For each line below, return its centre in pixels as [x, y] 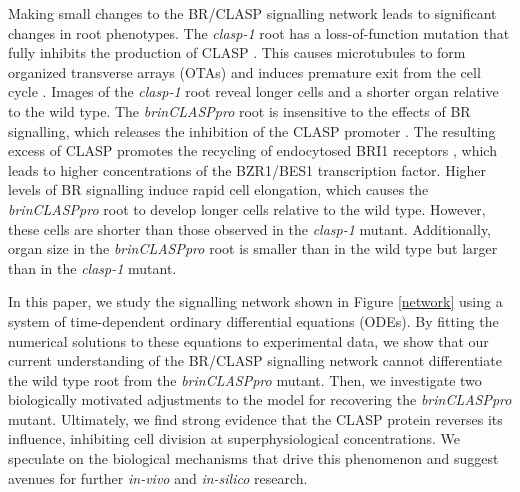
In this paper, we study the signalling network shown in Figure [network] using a [255, 301]
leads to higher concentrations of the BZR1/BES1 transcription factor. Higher [247, 169]
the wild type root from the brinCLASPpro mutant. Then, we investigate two [245, 379]
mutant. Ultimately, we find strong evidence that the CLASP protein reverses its [255, 418]
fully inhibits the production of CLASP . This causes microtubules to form [237, 52]
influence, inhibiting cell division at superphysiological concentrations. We [234, 438]
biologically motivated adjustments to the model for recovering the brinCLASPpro [260, 399]
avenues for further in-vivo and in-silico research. [158, 477]
